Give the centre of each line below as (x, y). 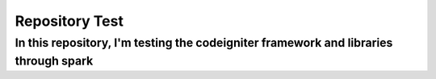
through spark (54, 61)
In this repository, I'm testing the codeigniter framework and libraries (204, 43)
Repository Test (69, 21)
